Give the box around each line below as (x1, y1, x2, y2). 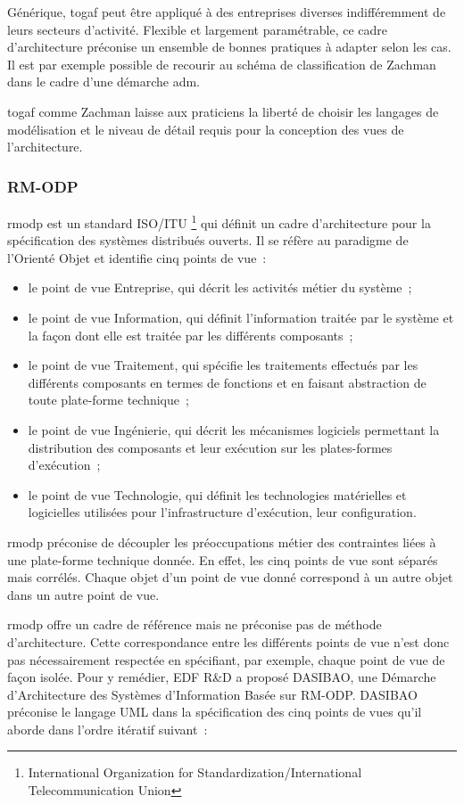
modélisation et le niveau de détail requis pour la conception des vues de (7, 119, 404, 138)
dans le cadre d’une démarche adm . (7, 72, 200, 91)
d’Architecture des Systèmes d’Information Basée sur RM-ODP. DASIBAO (7, 685, 418, 703)
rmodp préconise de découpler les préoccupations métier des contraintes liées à (7, 532, 436, 551)
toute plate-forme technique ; (28, 390, 189, 409)
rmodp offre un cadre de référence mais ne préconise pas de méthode (7, 615, 382, 634)
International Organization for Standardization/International (28, 763, 362, 782)
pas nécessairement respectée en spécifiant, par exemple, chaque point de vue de (7, 650, 445, 669)
